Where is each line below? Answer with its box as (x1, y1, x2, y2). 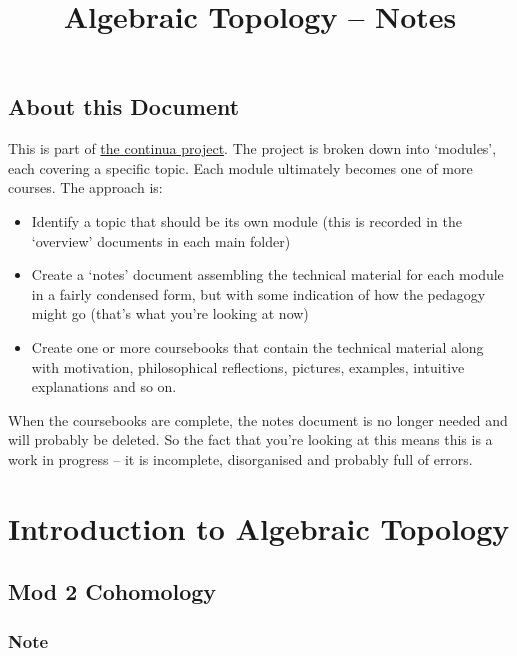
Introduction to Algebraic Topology (8, 507, 510, 548)
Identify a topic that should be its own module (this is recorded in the (31, 210, 462, 231)
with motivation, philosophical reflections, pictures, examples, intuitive (31, 356, 465, 377)
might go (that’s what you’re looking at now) (31, 303, 309, 324)
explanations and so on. (31, 376, 177, 397)
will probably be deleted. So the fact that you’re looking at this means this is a (8, 429, 493, 450)
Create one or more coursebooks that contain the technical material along (31, 336, 484, 357)
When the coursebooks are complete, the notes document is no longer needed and (8, 409, 508, 430)
